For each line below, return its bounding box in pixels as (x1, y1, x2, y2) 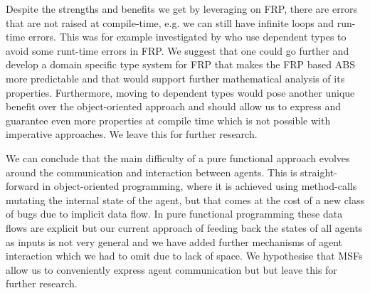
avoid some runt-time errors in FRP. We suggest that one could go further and (6, 43, 349, 58)
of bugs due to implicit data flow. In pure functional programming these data (6, 206, 343, 221)
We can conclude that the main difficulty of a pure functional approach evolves (6, 150, 350, 165)
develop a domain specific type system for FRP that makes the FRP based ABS (6, 57, 355, 72)
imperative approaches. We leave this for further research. (6, 127, 258, 142)
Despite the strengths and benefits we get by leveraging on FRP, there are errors (6, 1, 358, 16)
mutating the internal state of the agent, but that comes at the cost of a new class (6, 192, 364, 207)
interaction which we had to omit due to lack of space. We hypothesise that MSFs (6, 248, 363, 263)
